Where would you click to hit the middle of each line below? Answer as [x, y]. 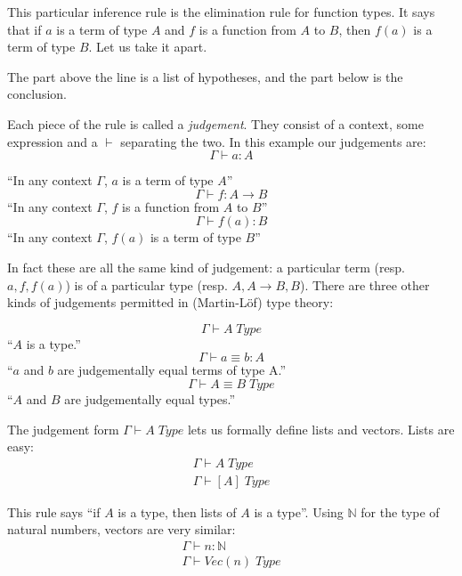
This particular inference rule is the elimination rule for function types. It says [221, 12]
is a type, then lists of [177, 511]
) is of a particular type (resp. [146, 284]
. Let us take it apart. [148, 47]
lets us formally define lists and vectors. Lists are [321, 429]
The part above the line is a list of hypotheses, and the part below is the [205, 76]
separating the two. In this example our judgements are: [273, 141]
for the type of [400, 511]
